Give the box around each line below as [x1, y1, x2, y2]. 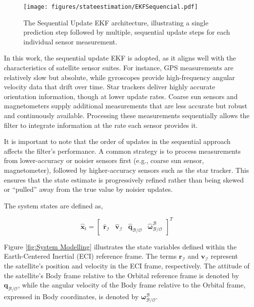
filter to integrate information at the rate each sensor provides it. [4, 120, 198, 130]
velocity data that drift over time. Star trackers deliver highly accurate [4, 82, 215, 92]
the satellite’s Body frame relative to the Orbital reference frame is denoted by [4, 270, 239, 280]
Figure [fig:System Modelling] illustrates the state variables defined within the [4, 241, 237, 251]
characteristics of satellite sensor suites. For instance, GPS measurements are [4, 62, 234, 73]
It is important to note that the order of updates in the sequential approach [4, 136, 231, 146]
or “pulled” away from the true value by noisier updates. [4, 184, 173, 194]
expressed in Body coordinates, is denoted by [4, 291, 139, 302]
